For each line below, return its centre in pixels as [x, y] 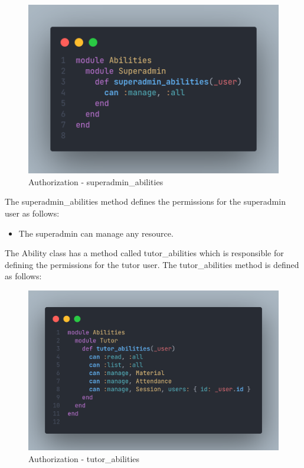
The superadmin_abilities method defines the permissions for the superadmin [145, 201]
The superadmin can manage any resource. [96, 233]
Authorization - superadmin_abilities [96, 181]
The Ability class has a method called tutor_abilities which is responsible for [144, 253]
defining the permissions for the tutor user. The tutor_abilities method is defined [152, 264]
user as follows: [32, 213]
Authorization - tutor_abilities [84, 458]
